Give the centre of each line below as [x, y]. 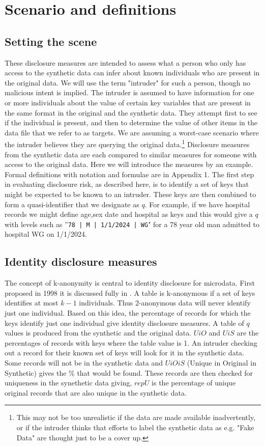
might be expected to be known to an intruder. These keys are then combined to [130, 194]
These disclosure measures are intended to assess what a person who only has [125, 62]
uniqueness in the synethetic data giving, [68, 383]
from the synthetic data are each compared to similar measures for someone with [131, 154]
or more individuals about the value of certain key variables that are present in [128, 102]
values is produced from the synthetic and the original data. [98, 333]
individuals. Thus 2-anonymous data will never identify [165, 303]
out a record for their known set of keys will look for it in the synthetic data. [124, 353]
